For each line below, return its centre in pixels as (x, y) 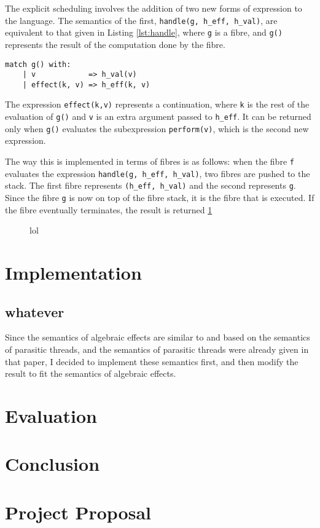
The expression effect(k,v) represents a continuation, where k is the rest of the (157, 104)
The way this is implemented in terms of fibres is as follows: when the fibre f (150, 161)
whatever (35, 311)
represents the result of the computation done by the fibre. (115, 44)
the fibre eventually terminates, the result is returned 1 (109, 209)
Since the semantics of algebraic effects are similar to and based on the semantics (158, 337)
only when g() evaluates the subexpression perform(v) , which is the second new (157, 128)
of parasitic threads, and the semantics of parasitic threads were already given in (157, 349)
